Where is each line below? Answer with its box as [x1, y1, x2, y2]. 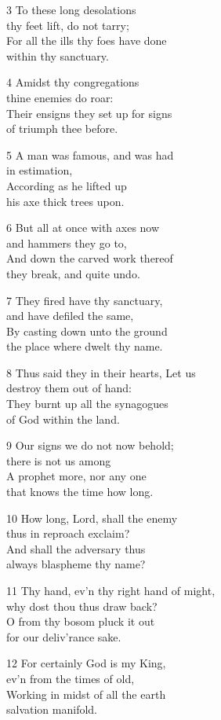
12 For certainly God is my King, [6, 655, 166, 671]
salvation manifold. [6, 701, 97, 718]
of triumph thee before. [6, 120, 118, 137]
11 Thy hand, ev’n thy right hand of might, [6, 582, 216, 598]
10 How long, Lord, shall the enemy [6, 509, 178, 526]
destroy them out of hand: [6, 380, 132, 396]
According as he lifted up [6, 177, 127, 193]
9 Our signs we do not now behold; [6, 437, 174, 454]
